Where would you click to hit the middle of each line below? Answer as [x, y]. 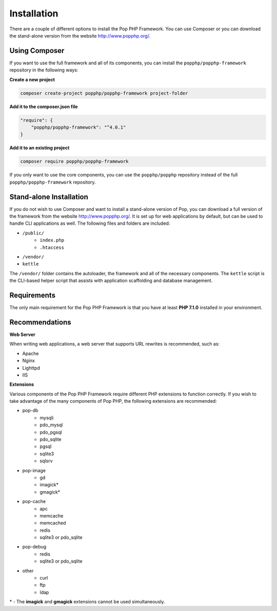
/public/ [33, 233]
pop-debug [34, 547]
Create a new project [32, 79]
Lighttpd [31, 368]
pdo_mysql [51, 425]
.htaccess [52, 247]
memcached [53, 523]
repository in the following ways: [44, 70]
